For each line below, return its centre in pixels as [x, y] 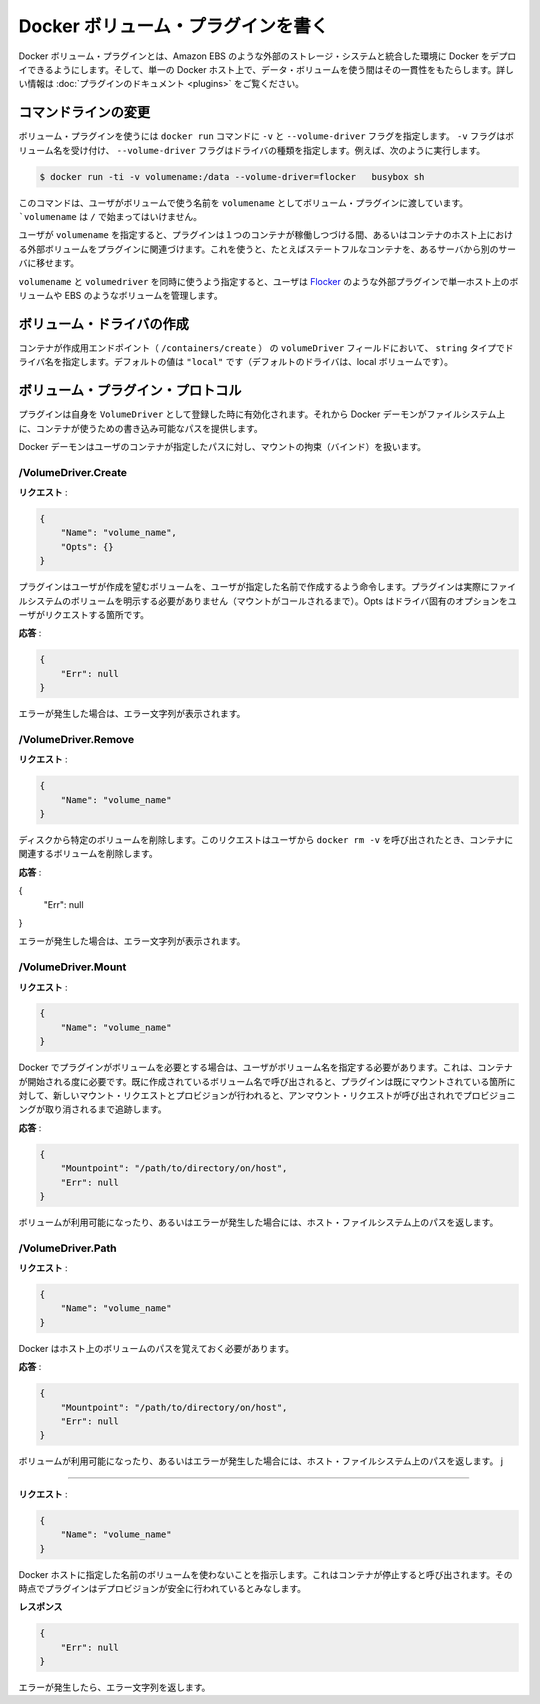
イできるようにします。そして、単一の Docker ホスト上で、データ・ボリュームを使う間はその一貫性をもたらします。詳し [266, 69]
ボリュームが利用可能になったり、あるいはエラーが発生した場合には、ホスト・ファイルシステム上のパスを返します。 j [261, 1461]
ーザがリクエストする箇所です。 [84, 614]
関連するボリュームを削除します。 [88, 854]
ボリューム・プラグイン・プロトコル [130, 390]
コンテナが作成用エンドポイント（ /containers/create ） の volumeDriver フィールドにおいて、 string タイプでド [266, 347]
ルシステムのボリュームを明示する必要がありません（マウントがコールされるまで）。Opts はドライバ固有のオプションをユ [267, 601]
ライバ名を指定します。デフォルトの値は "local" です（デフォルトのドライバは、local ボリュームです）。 [236, 362]
